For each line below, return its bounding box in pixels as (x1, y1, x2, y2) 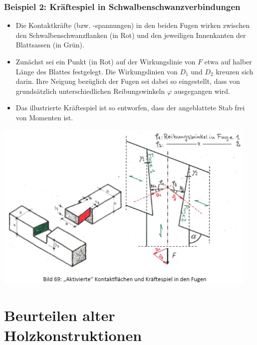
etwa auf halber (204, 56, 252, 66)
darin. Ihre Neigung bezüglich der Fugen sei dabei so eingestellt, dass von (15, 76, 240, 86)
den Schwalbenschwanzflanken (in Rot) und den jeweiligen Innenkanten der (15, 29, 246, 40)
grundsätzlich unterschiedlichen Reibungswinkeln (15, 85, 165, 96)
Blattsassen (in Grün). (15, 39, 84, 50)
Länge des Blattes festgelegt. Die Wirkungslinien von (15, 66, 178, 76)
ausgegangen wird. (174, 85, 230, 96)
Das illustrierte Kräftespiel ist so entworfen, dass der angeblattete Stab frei (15, 102, 245, 113)
